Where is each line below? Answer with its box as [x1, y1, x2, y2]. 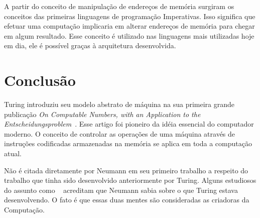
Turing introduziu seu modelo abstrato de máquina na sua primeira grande [4, 99, 235, 110]
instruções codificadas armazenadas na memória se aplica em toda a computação [4, 138, 252, 149]
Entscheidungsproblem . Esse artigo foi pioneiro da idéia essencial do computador [4, 119, 254, 129]
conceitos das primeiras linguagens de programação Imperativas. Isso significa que [4, 11, 255, 21]
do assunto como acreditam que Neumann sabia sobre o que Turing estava [4, 184, 238, 195]
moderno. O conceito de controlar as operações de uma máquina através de [4, 128, 235, 139]
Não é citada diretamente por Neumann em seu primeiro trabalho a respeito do [4, 165, 248, 175]
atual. [4, 148, 22, 159]
